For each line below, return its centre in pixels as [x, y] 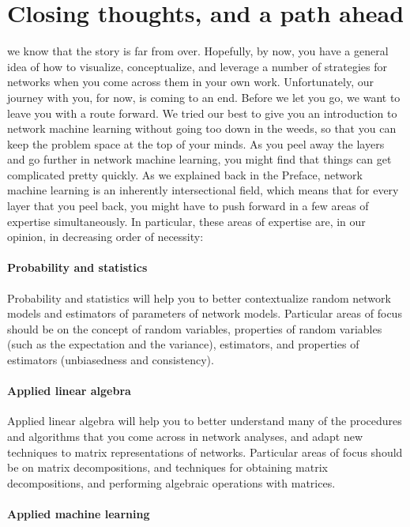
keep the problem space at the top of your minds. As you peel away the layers [196, 143]
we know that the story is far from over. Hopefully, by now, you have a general [198, 51]
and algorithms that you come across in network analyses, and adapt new [185, 436]
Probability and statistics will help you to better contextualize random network [199, 297]
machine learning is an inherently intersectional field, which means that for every [203, 190]
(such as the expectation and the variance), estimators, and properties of [183, 344]
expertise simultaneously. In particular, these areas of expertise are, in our [186, 221]
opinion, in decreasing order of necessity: [105, 237]
